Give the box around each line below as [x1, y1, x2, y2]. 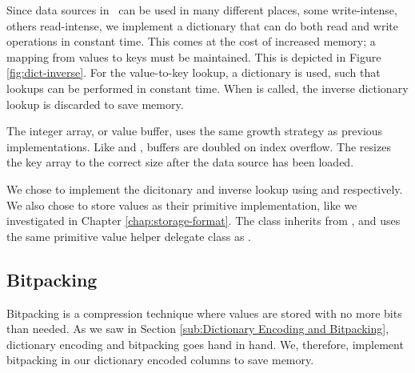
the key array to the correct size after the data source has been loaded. [6, 154, 354, 170]
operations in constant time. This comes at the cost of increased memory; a [6, 33, 376, 50]
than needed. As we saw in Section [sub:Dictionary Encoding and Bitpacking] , [6, 320, 389, 337]
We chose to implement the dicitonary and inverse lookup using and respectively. [6, 180, 403, 197]
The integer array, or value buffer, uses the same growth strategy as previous [6, 122, 383, 139]
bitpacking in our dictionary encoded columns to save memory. [6, 351, 314, 368]
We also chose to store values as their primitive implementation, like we [6, 196, 357, 213]
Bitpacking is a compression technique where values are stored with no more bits [6, 304, 402, 321]
